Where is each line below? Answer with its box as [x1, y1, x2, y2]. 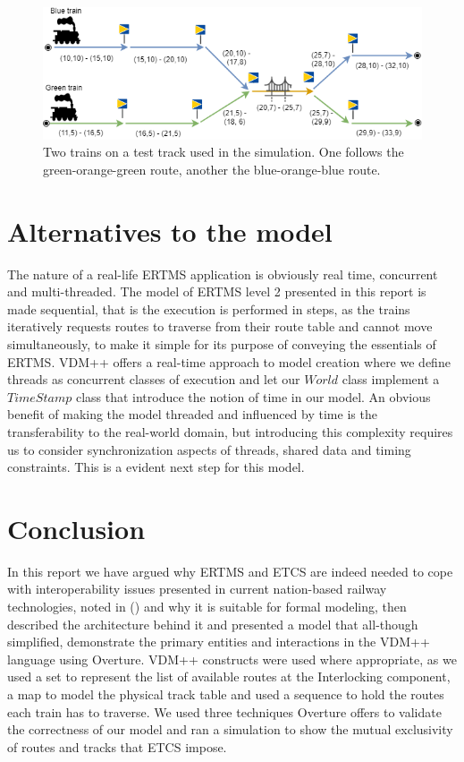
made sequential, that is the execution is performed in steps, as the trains [7, 299, 410, 318]
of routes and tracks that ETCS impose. [7, 737, 227, 756]
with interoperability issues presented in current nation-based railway [7, 579, 387, 598]
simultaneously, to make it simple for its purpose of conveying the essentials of [7, 335, 436, 354]
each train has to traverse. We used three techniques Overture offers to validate [7, 702, 442, 721]
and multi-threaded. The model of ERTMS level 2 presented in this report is [7, 282, 426, 301]
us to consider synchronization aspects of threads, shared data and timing [7, 440, 411, 458]
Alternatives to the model [7, 212, 333, 249]
